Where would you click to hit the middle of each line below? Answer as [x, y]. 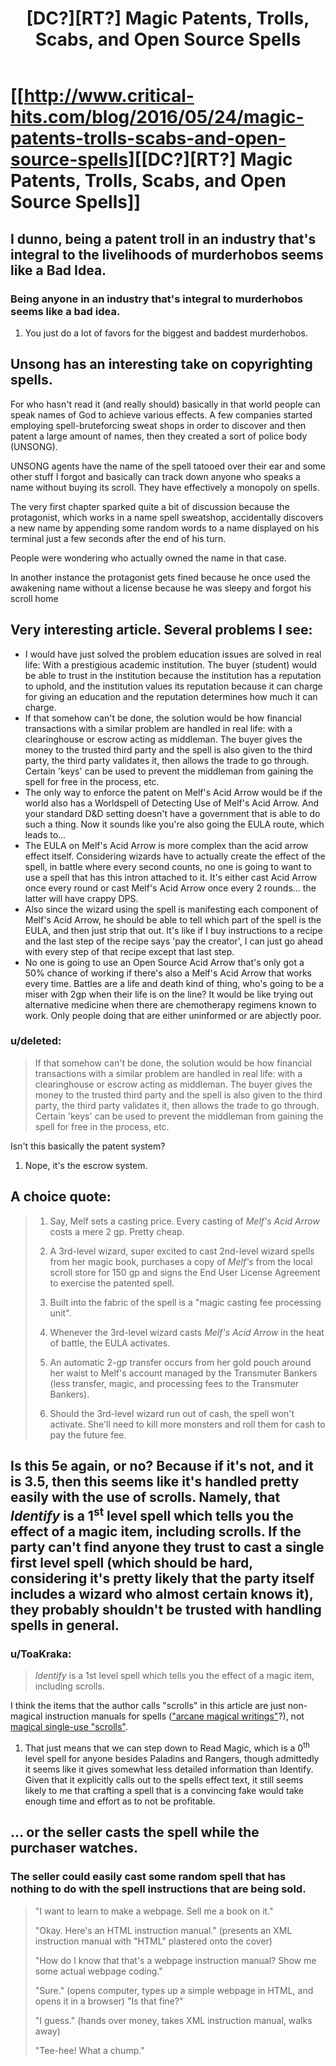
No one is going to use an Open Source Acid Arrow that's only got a [164, 962]
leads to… [45, 834]
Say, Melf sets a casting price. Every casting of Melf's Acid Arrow [184, 1221]
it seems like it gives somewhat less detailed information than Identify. [169, 1769]
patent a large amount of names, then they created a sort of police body [159, 436]
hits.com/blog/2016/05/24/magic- [157, 117]
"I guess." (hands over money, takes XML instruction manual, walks [173, 2020]
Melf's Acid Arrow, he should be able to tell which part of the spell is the [173, 919]
